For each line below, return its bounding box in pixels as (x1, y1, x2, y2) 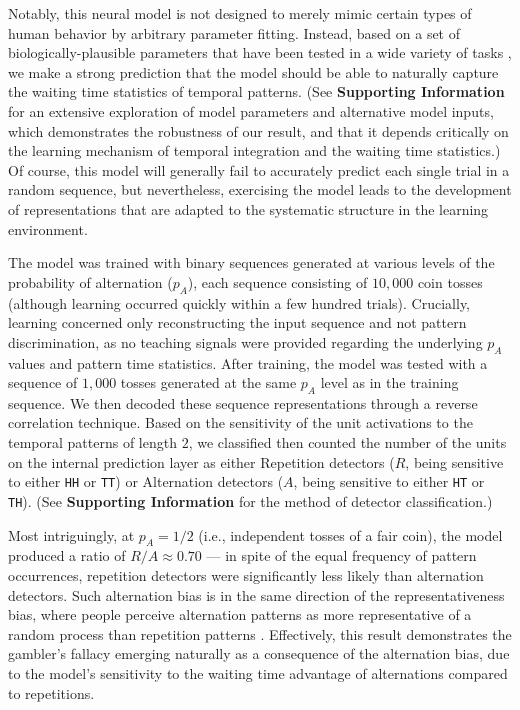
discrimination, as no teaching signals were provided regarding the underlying (8, 331, 483, 352)
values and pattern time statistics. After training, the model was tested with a (8, 352, 488, 373)
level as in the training (320, 372, 459, 393)
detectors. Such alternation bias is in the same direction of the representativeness (8, 584, 505, 605)
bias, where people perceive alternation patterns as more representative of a (8, 604, 472, 625)
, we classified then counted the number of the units (188, 432, 507, 453)
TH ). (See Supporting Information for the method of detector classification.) (8, 490, 493, 511)
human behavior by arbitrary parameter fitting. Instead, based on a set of (8, 22, 461, 43)
